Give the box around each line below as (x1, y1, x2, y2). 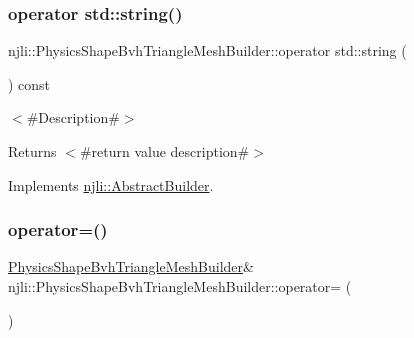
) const (8, 73, 51, 94)
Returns (8, 141, 57, 161)
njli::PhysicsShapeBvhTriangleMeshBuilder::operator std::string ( (8, 40, 407, 61)
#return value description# (79, 141, 250, 161)
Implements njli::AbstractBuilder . (8, 174, 214, 195)
